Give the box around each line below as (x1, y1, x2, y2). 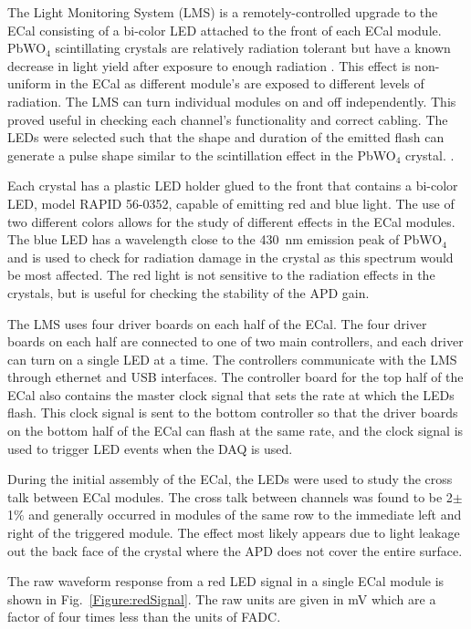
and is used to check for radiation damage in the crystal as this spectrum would (7, 247, 454, 266)
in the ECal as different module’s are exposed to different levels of (55, 74, 424, 93)
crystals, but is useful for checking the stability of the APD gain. (7, 283, 370, 302)
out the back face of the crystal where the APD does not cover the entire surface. (7, 541, 463, 560)
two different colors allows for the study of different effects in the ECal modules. (7, 211, 455, 231)
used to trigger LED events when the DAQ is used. (7, 438, 293, 458)
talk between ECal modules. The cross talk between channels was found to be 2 (7, 487, 453, 506)
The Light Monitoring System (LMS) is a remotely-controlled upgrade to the (7, 3, 438, 21)
